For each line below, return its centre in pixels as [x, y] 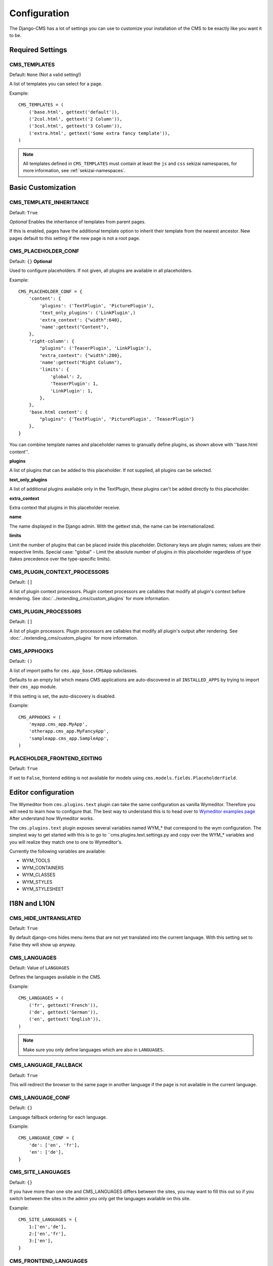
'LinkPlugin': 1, [72, 391]
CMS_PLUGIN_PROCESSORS [45, 611]
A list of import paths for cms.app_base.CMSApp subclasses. [74, 670]
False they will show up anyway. [43, 944]
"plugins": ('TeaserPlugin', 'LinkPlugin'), [96, 348]
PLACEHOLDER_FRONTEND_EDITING [56, 758]
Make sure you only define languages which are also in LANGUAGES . [94, 1050]
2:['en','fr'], [48, 1234]
